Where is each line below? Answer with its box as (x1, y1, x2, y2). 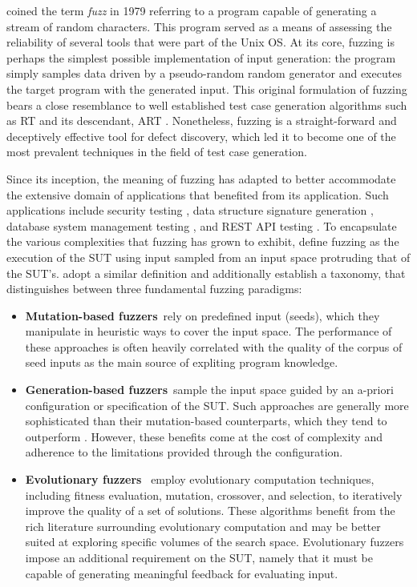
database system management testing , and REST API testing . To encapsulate (6, 217, 397, 234)
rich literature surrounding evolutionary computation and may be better (25, 517, 381, 534)
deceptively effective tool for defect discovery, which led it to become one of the (6, 127, 396, 144)
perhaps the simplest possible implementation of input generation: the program (6, 49, 396, 66)
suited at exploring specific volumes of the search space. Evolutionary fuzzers (25, 533, 404, 550)
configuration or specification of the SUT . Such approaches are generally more (25, 396, 409, 413)
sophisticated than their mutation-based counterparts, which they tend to (25, 412, 387, 429)
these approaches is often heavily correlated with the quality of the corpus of (25, 338, 403, 355)
